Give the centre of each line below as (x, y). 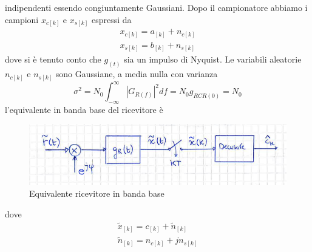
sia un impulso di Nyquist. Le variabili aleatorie (213, 59)
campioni (22, 19)
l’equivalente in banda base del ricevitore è (84, 109)
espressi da (111, 19)
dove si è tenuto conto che (53, 59)
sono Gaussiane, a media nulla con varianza (137, 74)
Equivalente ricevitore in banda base (97, 193)
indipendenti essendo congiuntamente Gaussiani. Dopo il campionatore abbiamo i (156, 7)
